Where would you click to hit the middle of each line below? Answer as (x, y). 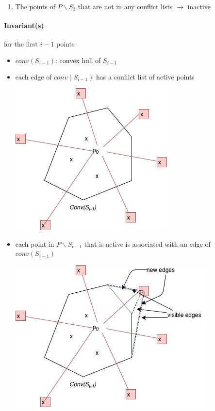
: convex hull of (78, 60)
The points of (35, 6)
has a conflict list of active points (145, 76)
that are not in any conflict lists (125, 6)
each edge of (33, 76)
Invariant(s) (24, 25)
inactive (199, 6)
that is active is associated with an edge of (147, 244)
